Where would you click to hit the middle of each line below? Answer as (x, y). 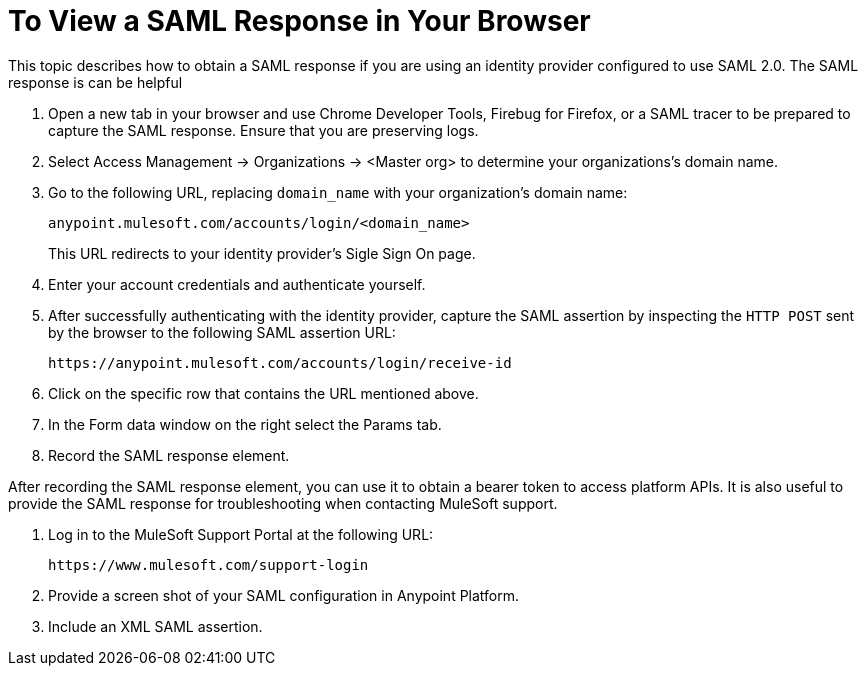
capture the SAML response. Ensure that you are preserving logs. (263, 130)
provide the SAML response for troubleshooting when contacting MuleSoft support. (283, 503)
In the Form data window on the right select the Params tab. (245, 424)
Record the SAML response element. (169, 455)
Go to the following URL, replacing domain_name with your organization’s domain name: (338, 192)
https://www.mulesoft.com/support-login (208, 564)
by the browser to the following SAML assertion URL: (222, 332)
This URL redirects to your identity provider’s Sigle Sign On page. (262, 253)
